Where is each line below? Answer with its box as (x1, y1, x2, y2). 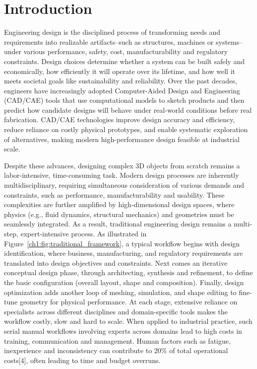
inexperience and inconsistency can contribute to (4, 345, 152, 356)
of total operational (169, 345, 228, 356)
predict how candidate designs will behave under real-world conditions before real (4, 104, 252, 115)
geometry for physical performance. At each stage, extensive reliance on (19, 296, 238, 307)
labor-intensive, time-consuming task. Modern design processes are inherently (4, 170, 239, 180)
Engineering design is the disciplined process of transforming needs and (4, 27, 221, 37)
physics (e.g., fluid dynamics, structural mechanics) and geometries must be (4, 209, 234, 219)
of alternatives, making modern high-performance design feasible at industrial (4, 134, 240, 144)
